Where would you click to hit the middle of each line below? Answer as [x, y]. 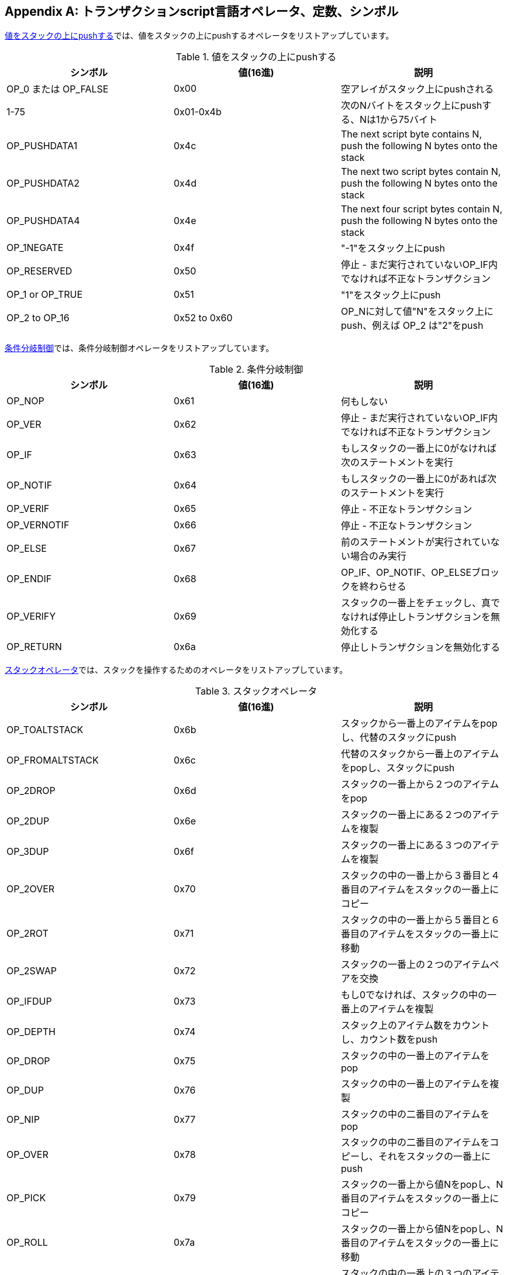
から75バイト [408, 120]
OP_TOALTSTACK [45, 730]
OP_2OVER [31, 889]
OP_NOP [25, 401]
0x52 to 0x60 [203, 318]
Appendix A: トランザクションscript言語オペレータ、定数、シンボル [202, 11]
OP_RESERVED [39, 271]
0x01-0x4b [197, 112]
